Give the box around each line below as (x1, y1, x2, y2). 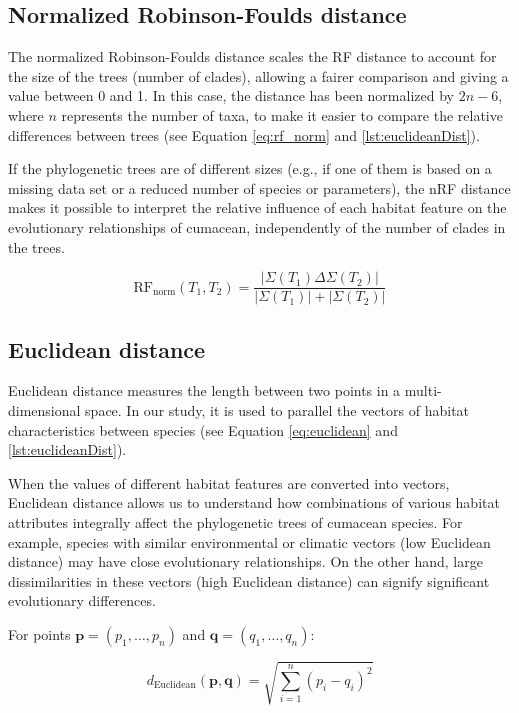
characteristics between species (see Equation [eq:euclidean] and (8, 419, 398, 440)
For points (8, 623, 71, 644)
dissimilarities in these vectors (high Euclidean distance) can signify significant (8, 570, 490, 591)
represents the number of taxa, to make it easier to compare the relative (61, 104, 503, 125)
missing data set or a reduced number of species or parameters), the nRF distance (8, 177, 511, 198)
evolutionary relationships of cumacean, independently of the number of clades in (8, 216, 506, 237)
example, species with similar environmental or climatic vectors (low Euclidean (8, 531, 491, 552)
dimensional (8, 400, 81, 420)
